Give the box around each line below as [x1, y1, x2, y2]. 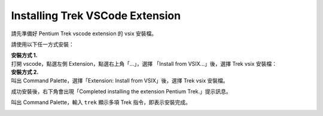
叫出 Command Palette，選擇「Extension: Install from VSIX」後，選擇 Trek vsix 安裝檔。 [11, 77, 228, 84]
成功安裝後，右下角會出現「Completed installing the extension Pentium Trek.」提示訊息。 [11, 87, 231, 95]
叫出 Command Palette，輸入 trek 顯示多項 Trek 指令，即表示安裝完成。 [11, 99, 191, 106]
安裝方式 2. [11, 69, 39, 76]
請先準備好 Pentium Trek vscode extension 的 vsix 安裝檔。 [11, 30, 157, 37]
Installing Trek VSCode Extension [11, 9, 181, 22]
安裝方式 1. [11, 51, 38, 59]
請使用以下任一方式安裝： [11, 41, 74, 48]
